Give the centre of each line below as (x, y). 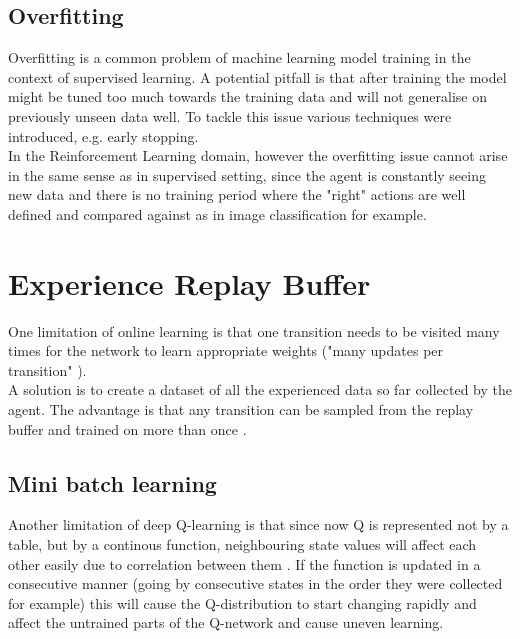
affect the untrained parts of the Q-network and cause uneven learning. (226, 622)
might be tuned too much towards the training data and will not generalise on (248, 96)
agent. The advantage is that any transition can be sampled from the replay (241, 409)
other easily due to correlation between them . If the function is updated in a (244, 563)
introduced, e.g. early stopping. (103, 135)
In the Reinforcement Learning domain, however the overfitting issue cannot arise (258, 155)
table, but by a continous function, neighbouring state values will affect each (242, 544)
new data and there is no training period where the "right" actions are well (237, 194)
